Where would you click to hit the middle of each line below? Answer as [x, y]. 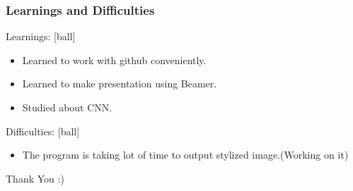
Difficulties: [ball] [43, 131]
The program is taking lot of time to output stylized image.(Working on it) [185, 155]
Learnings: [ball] [41, 36]
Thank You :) [35, 178]
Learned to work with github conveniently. [114, 60]
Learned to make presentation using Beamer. [120, 84]
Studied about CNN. [67, 107]
